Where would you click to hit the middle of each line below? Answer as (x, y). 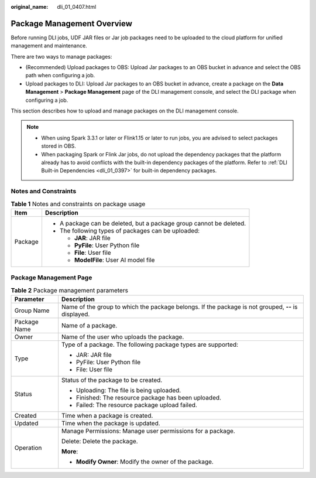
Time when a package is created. (107, 416)
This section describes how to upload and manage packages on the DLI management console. (125, 111)
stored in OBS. (59, 146)
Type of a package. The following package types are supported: (150, 344)
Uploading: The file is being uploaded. (129, 391)
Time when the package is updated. (111, 424)
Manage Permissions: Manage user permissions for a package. (148, 431)
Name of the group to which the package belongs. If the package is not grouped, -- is (180, 307)
